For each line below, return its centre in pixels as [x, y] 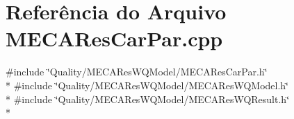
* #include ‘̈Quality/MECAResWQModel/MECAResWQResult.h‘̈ [148, 99]
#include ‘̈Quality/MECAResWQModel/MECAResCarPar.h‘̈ [137, 72]
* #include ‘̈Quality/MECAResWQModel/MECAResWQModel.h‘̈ [147, 85]
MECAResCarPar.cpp [114, 38]
